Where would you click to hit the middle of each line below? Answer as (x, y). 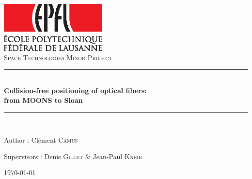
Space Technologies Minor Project (58, 57)
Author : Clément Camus (41, 140)
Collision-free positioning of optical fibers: (75, 90)
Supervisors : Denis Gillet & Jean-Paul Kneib (73, 156)
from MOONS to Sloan (43, 100)
